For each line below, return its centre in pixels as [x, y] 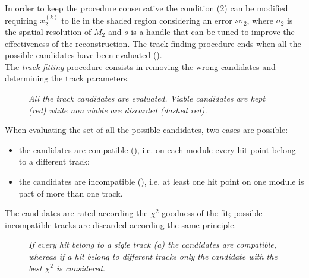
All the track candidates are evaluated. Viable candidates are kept [147, 98]
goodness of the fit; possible [212, 213]
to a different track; [54, 161]
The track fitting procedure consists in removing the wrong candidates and [140, 66]
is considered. [81, 268]
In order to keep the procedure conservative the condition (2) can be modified [146, 8]
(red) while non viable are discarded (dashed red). [118, 110]
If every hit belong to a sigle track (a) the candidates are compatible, [153, 244]
